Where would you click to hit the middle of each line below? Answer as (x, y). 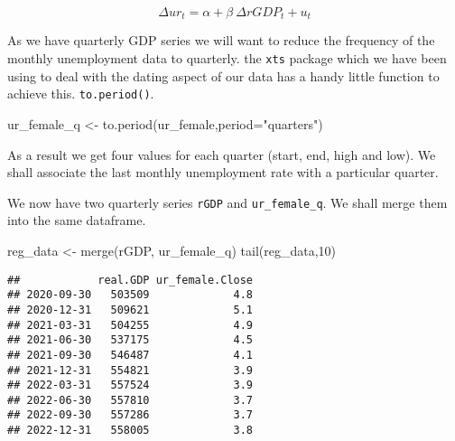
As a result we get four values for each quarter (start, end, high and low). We (222, 154)
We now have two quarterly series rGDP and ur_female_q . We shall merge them (227, 202)
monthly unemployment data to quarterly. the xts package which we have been (227, 58)
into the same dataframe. (77, 220)
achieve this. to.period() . (81, 94)
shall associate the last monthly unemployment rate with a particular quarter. (223, 172)
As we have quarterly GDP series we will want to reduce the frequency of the (221, 40)
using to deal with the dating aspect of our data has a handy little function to (223, 75)
